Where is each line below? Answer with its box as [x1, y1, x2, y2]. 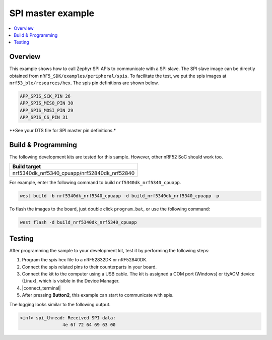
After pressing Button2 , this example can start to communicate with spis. [22, 292, 174, 298]
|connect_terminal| [22, 285, 61, 291]
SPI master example [9, 8, 95, 19]
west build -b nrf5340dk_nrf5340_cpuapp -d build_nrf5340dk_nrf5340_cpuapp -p [20, 193, 219, 199]
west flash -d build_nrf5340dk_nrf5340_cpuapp [20, 219, 137, 225]
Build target [12, 163, 41, 170]
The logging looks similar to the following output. [9, 301, 111, 307]
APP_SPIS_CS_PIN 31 [20, 115, 68, 121]
